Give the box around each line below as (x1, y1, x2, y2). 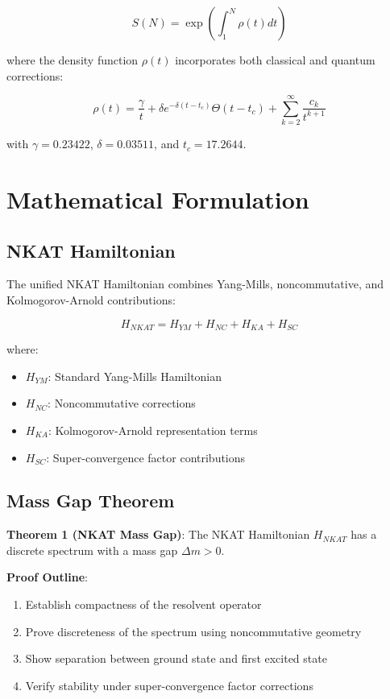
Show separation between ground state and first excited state (25, 650, 327, 667)
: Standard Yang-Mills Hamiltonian (48, 367, 222, 384)
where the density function (6, 52, 139, 68)
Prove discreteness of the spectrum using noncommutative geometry (25, 622, 362, 639)
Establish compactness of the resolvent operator (25, 596, 262, 613)
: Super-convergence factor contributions (46, 449, 246, 465)
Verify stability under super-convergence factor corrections (25, 676, 313, 693)
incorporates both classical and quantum (175, 52, 375, 68)
